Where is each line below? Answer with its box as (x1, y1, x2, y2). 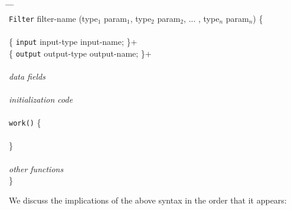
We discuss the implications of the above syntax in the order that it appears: (9, 193, 287, 206)
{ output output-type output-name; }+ (9, 47, 152, 59)
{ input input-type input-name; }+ (9, 35, 138, 47)
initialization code (9, 93, 73, 105)
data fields (9, 70, 45, 82)
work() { (9, 116, 41, 129)
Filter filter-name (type (9, 12, 98, 24)
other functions (9, 162, 64, 175)
